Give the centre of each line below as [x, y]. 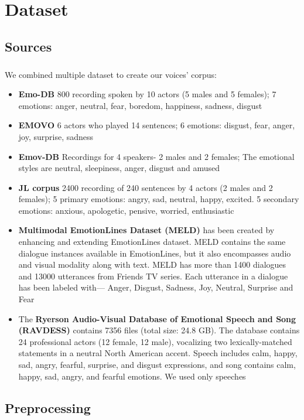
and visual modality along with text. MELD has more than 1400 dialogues [152, 264]
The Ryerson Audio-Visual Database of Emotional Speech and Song [157, 318]
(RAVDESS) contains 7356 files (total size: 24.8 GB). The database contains [159, 330]
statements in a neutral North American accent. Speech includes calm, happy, [158, 353]
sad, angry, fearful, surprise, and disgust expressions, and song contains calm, [157, 364]
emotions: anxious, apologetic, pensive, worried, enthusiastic [126, 210]
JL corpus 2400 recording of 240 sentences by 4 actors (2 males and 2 [146, 187]
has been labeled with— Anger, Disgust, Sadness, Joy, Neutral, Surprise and [156, 287]
